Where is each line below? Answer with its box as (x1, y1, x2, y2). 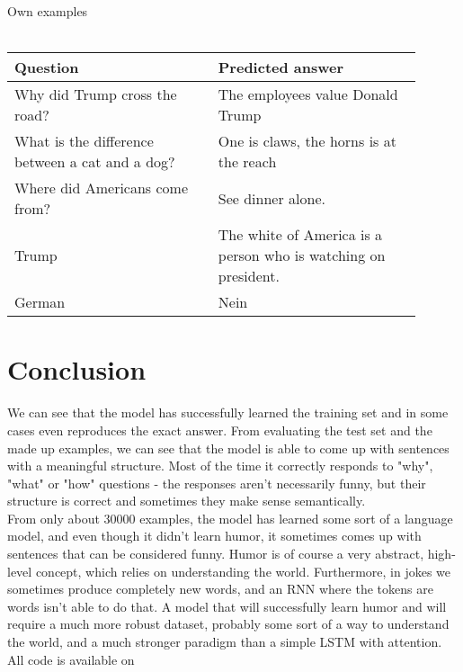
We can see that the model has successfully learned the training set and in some (7, 403, 449, 422)
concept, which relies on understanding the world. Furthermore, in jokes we (35, 561, 450, 580)
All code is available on (7, 650, 135, 668)
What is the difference (14, 130, 154, 152)
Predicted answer (218, 57, 344, 78)
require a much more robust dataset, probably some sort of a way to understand (7, 614, 450, 633)
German (14, 291, 66, 313)
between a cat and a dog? (14, 151, 175, 173)
